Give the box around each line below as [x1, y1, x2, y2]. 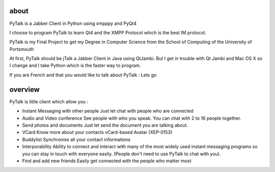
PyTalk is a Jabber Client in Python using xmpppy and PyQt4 [9, 20, 137, 26]
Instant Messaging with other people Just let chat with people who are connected [22, 108, 194, 114]
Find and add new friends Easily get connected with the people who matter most [22, 158, 191, 164]
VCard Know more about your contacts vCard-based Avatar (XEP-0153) [22, 129, 173, 135]
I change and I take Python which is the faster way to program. [9, 63, 141, 69]
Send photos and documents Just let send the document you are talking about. [22, 122, 188, 128]
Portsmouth [9, 46, 34, 52]
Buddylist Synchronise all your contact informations [22, 136, 131, 142]
